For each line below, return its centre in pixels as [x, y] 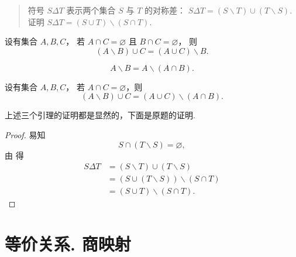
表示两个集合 [91, 10]
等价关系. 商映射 [68, 244]
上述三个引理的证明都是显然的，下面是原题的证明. [100, 115]
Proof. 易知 [25, 134]
